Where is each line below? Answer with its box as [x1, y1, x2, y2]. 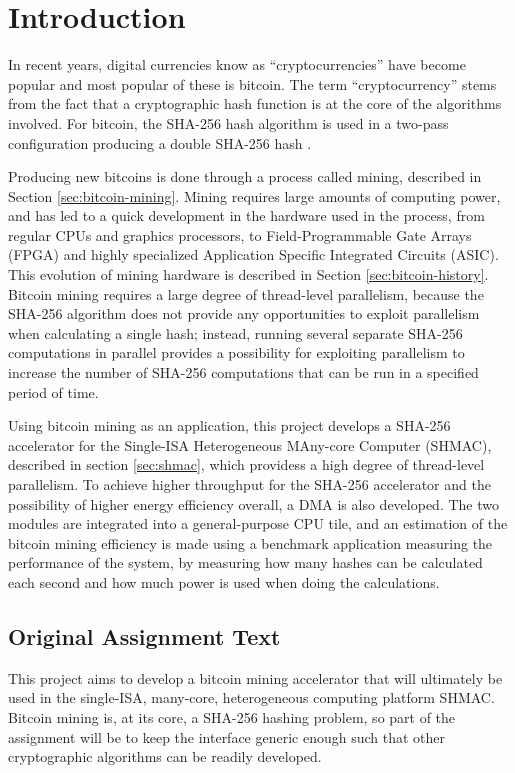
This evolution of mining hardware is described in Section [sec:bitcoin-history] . [8, 264, 489, 285]
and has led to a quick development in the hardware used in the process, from [8, 205, 485, 226]
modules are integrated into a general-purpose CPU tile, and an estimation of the [8, 513, 508, 534]
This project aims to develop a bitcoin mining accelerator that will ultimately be [8, 667, 503, 688]
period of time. [8, 381, 99, 402]
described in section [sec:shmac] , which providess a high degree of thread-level [8, 454, 485, 475]
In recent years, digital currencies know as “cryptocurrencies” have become [8, 54, 466, 75]
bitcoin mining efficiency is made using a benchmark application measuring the [8, 532, 493, 553]
